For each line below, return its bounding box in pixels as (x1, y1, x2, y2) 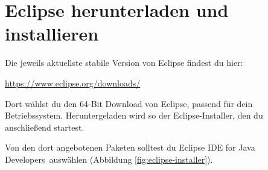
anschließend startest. (5, 120, 85, 133)
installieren (5, 21, 99, 46)
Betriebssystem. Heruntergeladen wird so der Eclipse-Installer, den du (5, 109, 263, 122)
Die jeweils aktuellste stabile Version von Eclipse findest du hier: (5, 56, 243, 69)
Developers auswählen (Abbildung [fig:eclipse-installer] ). (5, 152, 213, 165)
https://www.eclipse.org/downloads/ (5, 76, 141, 89)
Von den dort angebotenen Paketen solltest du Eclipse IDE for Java (5, 141, 255, 154)
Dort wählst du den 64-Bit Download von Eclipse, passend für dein (5, 97, 253, 110)
